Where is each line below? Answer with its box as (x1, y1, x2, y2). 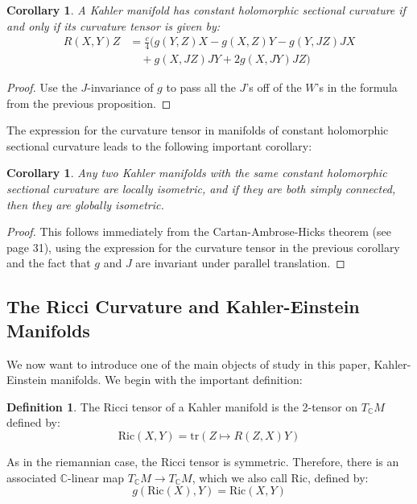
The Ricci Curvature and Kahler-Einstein (6, 294, 360, 319)
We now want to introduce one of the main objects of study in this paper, (6, 355, 370, 372)
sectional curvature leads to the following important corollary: (6, 137, 312, 154)
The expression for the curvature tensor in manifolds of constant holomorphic (6, 122, 389, 138)
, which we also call (192, 469, 287, 485)
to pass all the (166, 79, 236, 96)
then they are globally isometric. (6, 196, 164, 213)
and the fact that (6, 254, 91, 271)
